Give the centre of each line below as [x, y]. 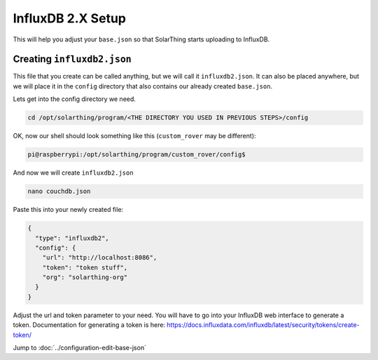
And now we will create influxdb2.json [73, 173]
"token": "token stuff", [85, 267]
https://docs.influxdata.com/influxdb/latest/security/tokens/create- [263, 325]
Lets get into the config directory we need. [75, 99]
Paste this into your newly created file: [68, 210]
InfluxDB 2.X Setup [69, 18]
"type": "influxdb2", [72, 238]
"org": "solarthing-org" [85, 278]
